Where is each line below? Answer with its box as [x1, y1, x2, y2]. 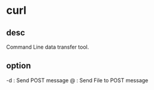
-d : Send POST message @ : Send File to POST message [6, 76, 149, 84]
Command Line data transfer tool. [6, 43, 89, 50]
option [6, 61, 31, 71]
